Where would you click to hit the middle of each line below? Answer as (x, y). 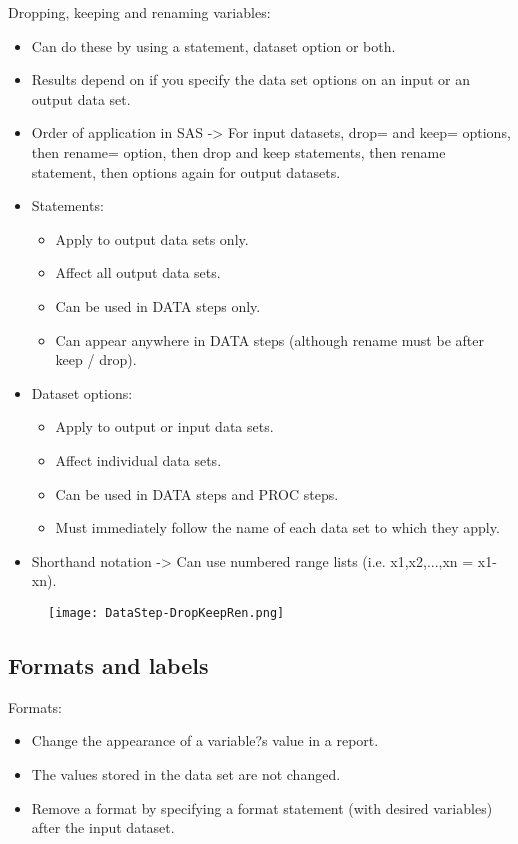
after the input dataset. (103, 827)
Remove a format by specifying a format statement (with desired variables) (262, 807)
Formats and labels (108, 664)
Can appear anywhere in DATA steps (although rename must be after (269, 339)
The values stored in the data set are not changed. (186, 773)
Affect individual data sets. (138, 459)
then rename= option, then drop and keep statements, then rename (238, 151)
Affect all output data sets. (138, 272)
